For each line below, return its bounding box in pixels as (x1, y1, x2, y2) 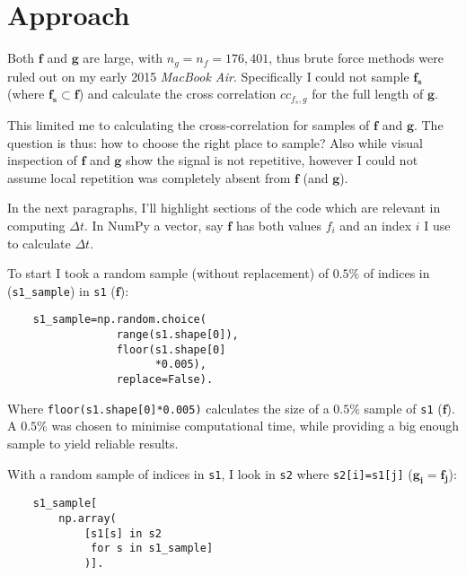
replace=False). (116, 373, 214, 387)
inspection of (7, 151, 77, 170)
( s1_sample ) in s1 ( (7, 281, 116, 300)
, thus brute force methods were (268, 48, 444, 67)
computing (7, 216, 66, 234)
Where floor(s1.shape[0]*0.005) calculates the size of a (7, 398, 330, 417)
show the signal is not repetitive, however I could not (126, 151, 418, 170)
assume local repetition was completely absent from (7, 168, 291, 187)
